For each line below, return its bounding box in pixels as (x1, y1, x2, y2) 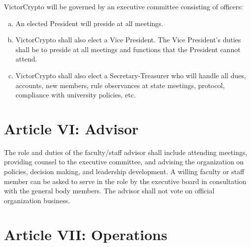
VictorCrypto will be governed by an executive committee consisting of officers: (4, 1, 243, 11)
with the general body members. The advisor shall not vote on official (4, 185, 215, 196)
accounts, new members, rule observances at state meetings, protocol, (15, 80, 225, 90)
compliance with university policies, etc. (15, 90, 136, 100)
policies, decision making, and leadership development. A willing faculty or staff (4, 166, 245, 177)
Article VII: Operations (4, 224, 167, 244)
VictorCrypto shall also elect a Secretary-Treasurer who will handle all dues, (15, 70, 246, 80)
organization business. (4, 195, 70, 205)
